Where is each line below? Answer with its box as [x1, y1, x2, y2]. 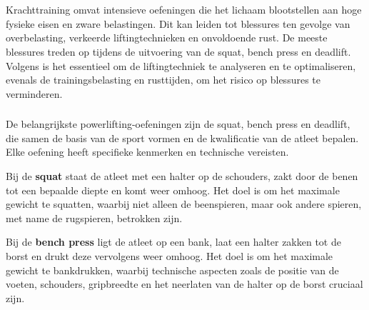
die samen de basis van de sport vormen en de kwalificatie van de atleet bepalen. [6, 130, 359, 145]
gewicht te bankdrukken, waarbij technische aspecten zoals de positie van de [6, 262, 339, 277]
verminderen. [6, 86, 63, 101]
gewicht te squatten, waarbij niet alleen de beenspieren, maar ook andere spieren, [6, 196, 362, 211]
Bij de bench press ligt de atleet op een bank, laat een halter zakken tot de [6, 234, 341, 249]
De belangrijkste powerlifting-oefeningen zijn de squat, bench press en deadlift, [6, 116, 350, 131]
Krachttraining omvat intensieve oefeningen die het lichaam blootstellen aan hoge [6, 2, 362, 17]
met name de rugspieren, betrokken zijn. [6, 210, 183, 225]
